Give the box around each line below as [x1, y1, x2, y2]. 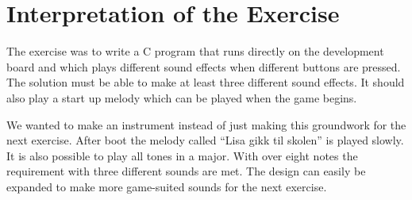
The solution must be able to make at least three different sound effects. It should [6, 74, 405, 90]
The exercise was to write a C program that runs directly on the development [6, 43, 384, 60]
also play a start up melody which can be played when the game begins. [6, 89, 357, 106]
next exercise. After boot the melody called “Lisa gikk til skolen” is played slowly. [6, 132, 404, 148]
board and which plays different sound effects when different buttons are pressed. [6, 58, 401, 75]
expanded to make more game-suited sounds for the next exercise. [6, 178, 327, 194]
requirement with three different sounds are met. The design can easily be [6, 163, 366, 179]
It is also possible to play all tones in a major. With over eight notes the [6, 147, 358, 163]
